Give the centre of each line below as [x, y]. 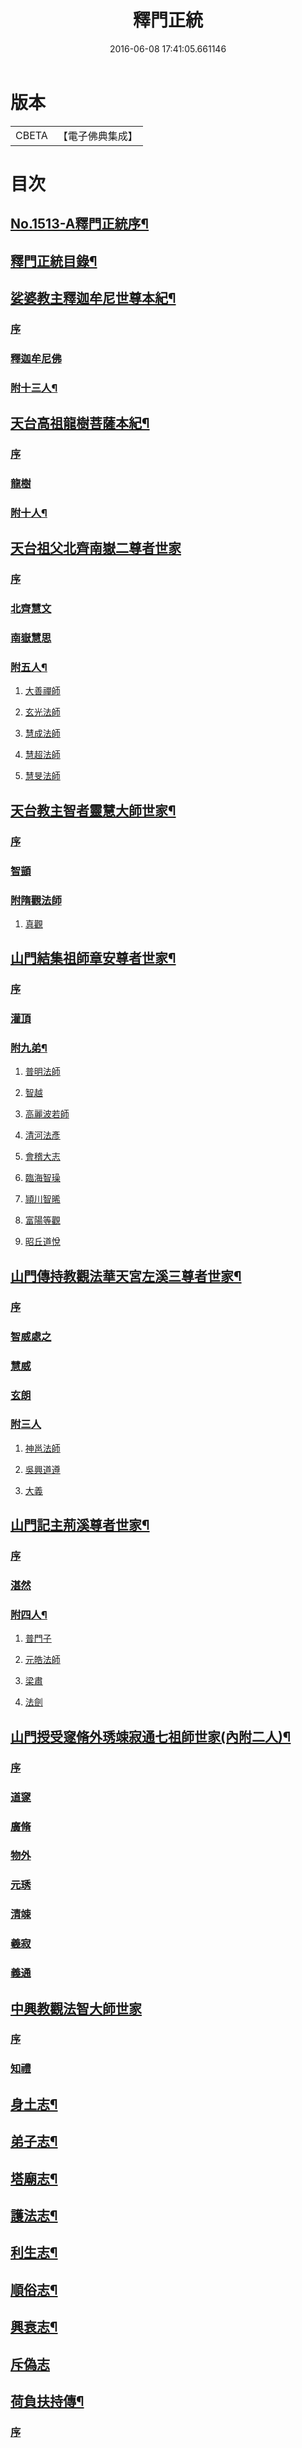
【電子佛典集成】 [97, 136]
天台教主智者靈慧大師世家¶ [93, 810]
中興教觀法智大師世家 [76, 2008]
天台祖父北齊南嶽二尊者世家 [96, 548]
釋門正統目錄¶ [54, 261]
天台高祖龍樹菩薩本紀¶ [80, 423]
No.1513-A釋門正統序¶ [80, 224]
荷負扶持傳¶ [47, 2401]
